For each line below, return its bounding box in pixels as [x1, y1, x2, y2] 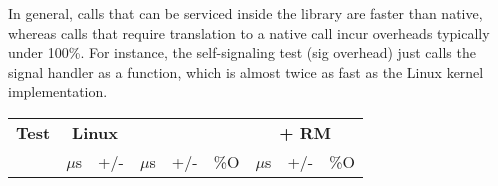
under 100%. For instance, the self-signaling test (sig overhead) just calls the [8, 42, 476, 63]
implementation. [8, 81, 108, 102]
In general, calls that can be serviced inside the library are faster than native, [8, 3, 483, 23]
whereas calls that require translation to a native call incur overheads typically [8, 22, 490, 43]
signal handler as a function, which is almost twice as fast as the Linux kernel [8, 61, 484, 82]
